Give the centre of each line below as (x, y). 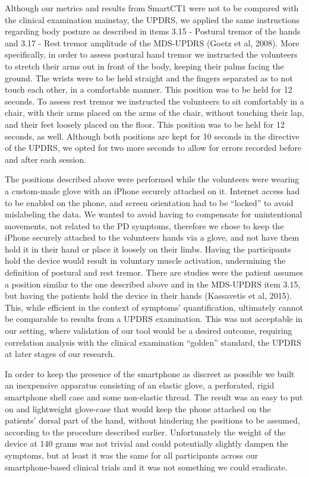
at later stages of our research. (60, 354)
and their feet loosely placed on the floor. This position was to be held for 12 (145, 124)
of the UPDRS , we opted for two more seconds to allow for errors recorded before (153, 148)
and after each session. (46, 159)
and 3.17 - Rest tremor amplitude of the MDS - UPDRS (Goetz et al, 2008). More (152, 42)
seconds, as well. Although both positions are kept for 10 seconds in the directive (152, 136)
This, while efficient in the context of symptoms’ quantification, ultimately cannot (154, 307)
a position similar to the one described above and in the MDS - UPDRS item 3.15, (153, 284)
